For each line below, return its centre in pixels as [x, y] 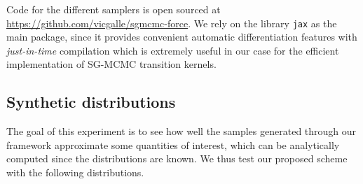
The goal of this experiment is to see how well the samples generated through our [181, 131]
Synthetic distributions [91, 102]
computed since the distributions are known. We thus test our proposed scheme [177, 158]
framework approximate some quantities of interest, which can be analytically [173, 144]
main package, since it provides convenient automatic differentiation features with [182, 37]
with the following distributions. [75, 172]
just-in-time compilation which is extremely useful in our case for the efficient [173, 50]
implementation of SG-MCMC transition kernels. [111, 64]
